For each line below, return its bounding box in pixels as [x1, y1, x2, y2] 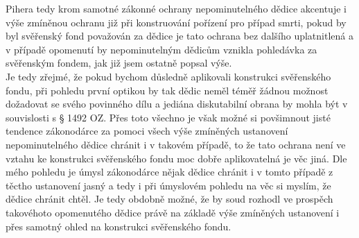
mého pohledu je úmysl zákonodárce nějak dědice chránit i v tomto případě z [6, 164, 333, 179]
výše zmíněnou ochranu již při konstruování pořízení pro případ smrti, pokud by [6, 15, 347, 29]
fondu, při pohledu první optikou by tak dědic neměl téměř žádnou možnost [6, 83, 329, 97]
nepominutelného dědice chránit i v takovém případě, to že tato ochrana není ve [6, 137, 346, 151]
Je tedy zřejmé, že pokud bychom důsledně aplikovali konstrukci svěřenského [6, 69, 331, 83]
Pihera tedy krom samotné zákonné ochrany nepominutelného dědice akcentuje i [6, 1, 347, 15]
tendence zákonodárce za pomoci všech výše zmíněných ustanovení [6, 124, 288, 138]
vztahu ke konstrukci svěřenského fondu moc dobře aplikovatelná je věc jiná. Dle [6, 151, 347, 165]
